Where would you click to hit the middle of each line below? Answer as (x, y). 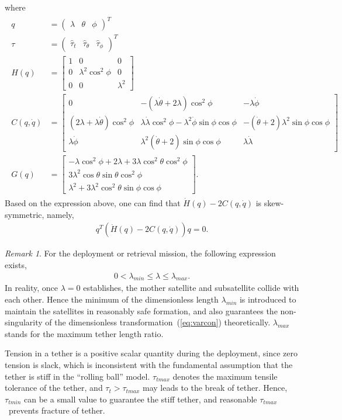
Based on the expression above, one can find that (93, 203)
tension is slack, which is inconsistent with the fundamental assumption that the (149, 364)
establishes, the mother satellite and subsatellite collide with (191, 288)
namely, (61, 214)
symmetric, (25, 214)
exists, (16, 264)
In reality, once (32, 288)
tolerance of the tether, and (54, 388)
